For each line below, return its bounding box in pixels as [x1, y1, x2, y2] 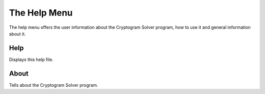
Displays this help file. [9, 56, 53, 62]
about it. [9, 31, 26, 37]
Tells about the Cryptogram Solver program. [9, 82, 98, 88]
